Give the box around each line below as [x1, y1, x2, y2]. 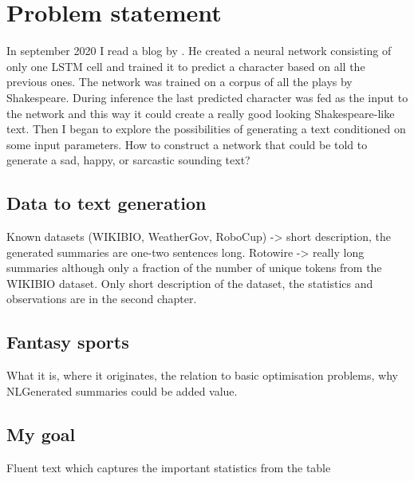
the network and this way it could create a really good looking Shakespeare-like [6, 104, 395, 121]
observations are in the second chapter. [6, 290, 197, 307]
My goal [6, 421, 76, 446]
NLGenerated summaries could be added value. [6, 382, 238, 399]
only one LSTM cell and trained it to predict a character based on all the [6, 57, 365, 74]
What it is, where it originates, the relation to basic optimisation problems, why [6, 367, 398, 384]
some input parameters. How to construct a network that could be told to [6, 136, 368, 152]
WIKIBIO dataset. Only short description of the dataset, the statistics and [6, 274, 373, 291]
